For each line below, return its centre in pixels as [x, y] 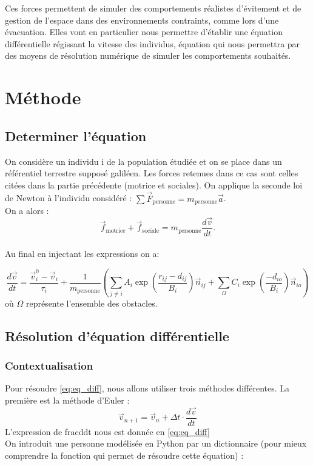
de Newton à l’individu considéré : [69, 198]
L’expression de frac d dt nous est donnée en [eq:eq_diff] [107, 431]
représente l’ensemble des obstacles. [92, 303]
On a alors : [27, 210]
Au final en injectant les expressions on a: [82, 254]
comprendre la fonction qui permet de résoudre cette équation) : [124, 455]
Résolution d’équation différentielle [117, 335]
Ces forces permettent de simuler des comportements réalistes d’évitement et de [153, 8]
